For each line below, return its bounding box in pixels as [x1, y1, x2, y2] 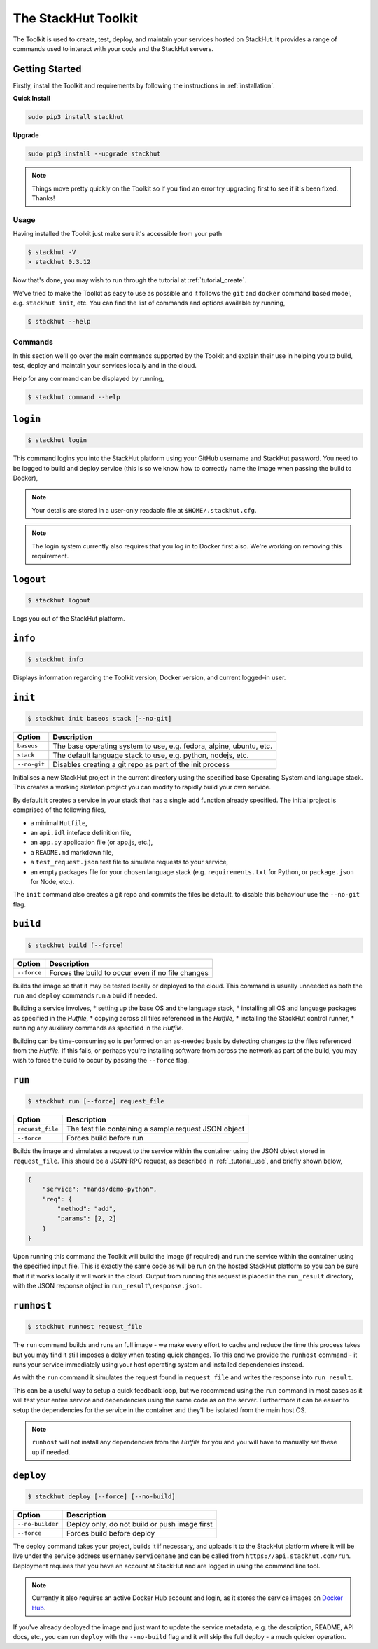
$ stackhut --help [27, 317, 91, 326]
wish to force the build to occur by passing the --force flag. [13, 1056, 189, 1065]
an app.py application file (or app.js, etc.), [30, 838, 153, 847]
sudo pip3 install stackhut [27, 113, 124, 121]
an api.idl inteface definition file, [30, 828, 132, 836]
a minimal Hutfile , [30, 818, 87, 827]
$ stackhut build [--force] [27, 941, 124, 949]
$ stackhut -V [27, 249, 76, 256]
